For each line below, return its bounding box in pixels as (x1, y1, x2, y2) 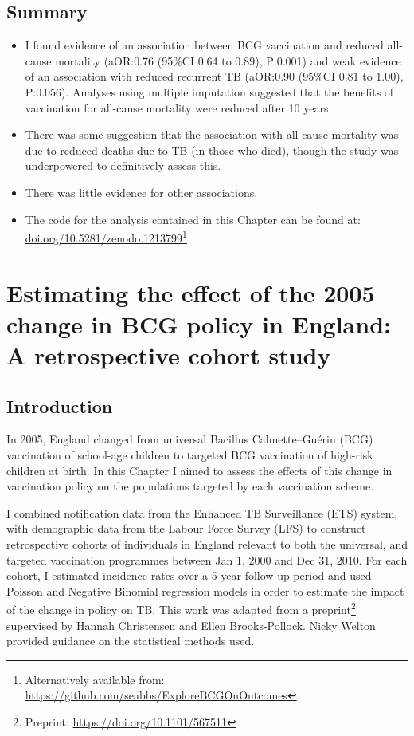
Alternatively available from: (25, 671, 165, 687)
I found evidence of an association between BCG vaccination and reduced (25, 37, 384, 53)
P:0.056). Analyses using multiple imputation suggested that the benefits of (25, 83, 394, 100)
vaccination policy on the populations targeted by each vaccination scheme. (6, 478, 374, 494)
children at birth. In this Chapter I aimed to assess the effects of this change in (6, 462, 393, 478)
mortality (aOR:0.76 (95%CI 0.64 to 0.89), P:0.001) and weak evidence (55, 52, 401, 69)
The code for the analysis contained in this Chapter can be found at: (25, 211, 361, 227)
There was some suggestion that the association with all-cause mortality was (25, 126, 399, 143)
